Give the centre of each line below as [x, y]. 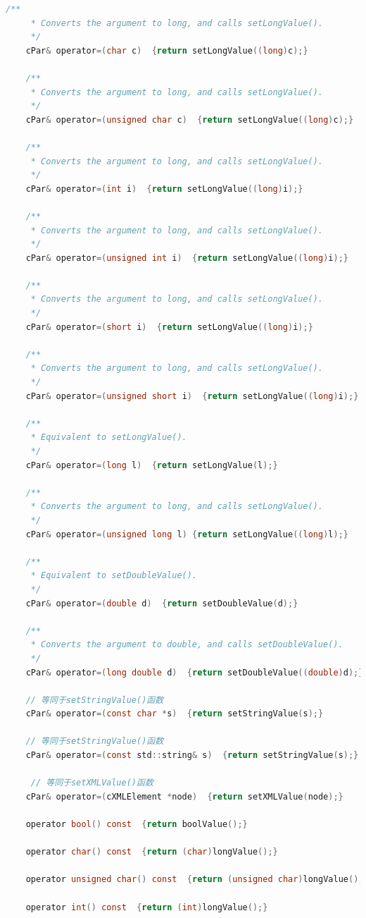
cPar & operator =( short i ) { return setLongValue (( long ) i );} [169, 327]
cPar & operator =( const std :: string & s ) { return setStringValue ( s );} [192, 755]
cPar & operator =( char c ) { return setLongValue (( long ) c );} [167, 50]
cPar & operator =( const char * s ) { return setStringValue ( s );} [175, 714]
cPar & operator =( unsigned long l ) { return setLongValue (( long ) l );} [187, 534]
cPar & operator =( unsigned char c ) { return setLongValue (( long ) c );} [190, 120]
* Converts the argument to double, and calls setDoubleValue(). [187, 645]
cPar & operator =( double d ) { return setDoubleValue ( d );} [162, 603]
